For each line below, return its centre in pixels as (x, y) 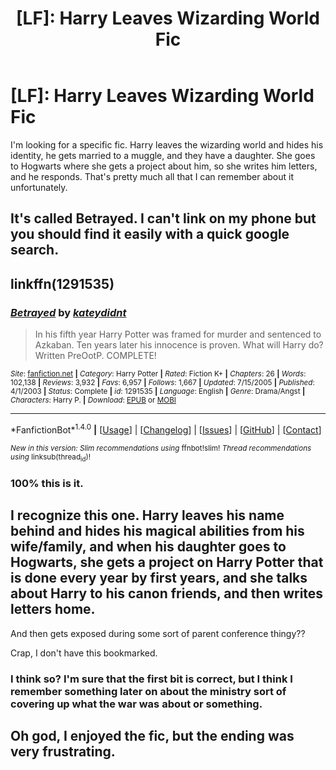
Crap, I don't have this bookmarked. (84, 653)
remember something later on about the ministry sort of (148, 691)
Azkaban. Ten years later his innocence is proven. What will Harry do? (179, 345)
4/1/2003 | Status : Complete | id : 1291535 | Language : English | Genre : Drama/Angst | (158, 392)
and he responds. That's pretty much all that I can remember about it (152, 176)
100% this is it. (47, 483)
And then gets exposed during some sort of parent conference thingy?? (158, 633)
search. (35, 250)
